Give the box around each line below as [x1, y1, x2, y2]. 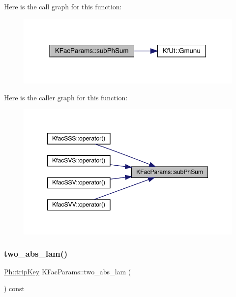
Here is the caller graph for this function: [4, 92, 128, 102]
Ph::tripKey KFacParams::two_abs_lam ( [4, 267, 131, 277]
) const [4, 283, 25, 293]
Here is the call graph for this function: [4, 1, 122, 11]
